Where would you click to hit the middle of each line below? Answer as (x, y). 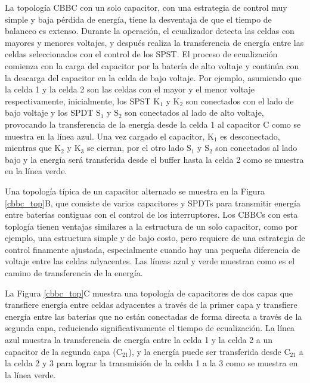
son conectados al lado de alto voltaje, (194, 112)
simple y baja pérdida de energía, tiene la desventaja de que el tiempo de (138, 19)
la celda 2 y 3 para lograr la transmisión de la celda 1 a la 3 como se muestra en (151, 363)
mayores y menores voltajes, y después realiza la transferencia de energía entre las (154, 42)
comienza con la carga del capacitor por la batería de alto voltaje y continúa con (152, 65)
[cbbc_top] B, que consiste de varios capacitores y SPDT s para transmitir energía (153, 203)
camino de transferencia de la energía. (74, 273)
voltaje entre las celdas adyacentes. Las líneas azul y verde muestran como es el (150, 261)
